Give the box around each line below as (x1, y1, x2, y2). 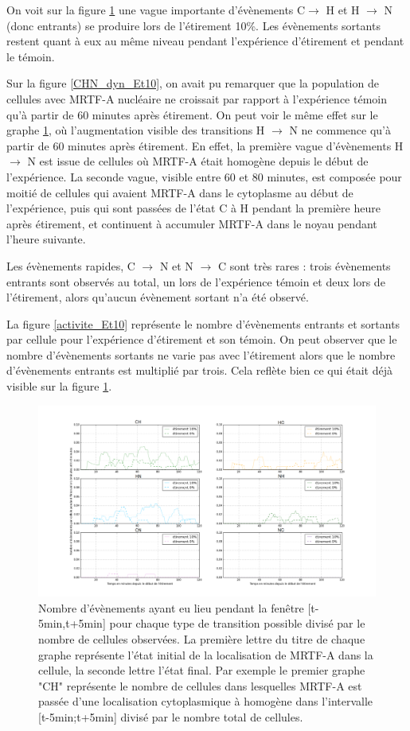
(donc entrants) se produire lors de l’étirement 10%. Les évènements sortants (6, 17, 381, 33)
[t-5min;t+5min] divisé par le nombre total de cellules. (38, 708, 303, 725)
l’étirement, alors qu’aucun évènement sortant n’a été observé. (6, 289, 309, 305)
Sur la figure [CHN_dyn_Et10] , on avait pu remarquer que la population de (6, 75, 379, 91)
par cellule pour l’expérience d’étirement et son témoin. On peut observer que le (6, 331, 397, 348)
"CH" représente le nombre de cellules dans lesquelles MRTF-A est (38, 677, 362, 694)
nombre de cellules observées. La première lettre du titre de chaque (38, 631, 365, 647)
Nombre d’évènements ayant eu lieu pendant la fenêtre (38, 599, 304, 616)
